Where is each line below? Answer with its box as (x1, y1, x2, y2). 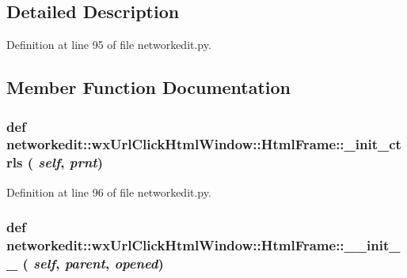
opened (114, 254, 158, 272)
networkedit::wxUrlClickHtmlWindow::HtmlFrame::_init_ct (6, 134, 401, 154)
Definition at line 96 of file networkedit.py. (6, 183, 211, 200)
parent (64, 254, 105, 272)
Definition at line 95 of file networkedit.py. (6, 36, 211, 53)
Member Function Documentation (6, 75, 291, 100)
